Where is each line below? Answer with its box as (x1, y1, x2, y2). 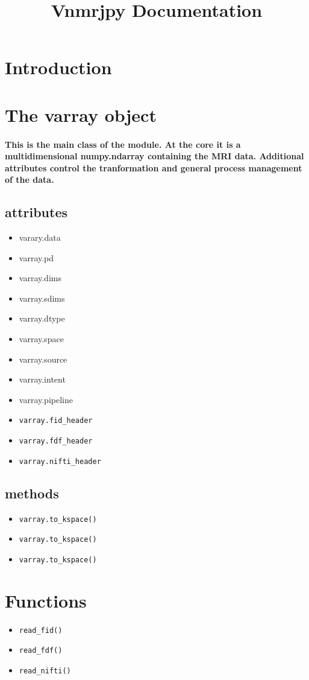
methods (5, 483, 59, 502)
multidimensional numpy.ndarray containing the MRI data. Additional (5, 150, 304, 162)
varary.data (19, 231, 61, 244)
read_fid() (19, 626, 63, 635)
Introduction (5, 55, 112, 80)
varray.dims (19, 272, 61, 284)
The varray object (5, 102, 157, 127)
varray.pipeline (19, 393, 73, 405)
